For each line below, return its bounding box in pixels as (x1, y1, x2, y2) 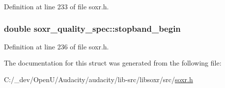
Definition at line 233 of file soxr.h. (4, 1, 109, 11)
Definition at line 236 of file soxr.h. (4, 41, 109, 51)
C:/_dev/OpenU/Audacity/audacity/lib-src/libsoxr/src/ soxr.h (4, 74, 193, 84)
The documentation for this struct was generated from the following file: (4, 58, 222, 68)
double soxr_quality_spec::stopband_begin (4, 22, 181, 34)
